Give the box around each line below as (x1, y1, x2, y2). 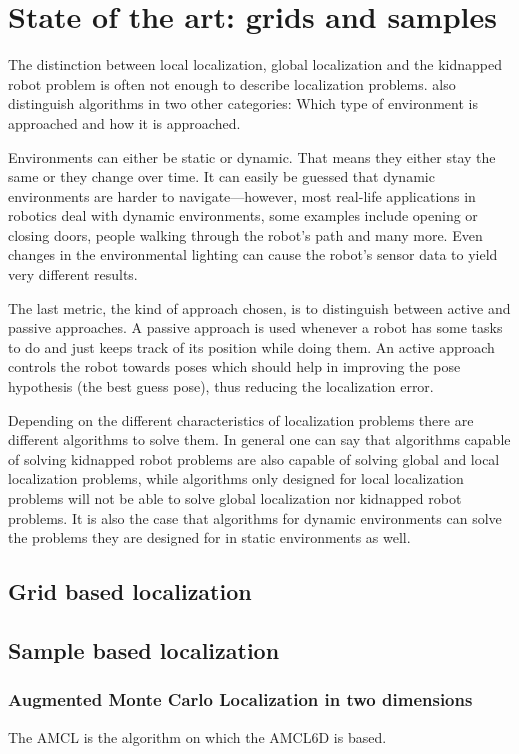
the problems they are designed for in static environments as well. (8, 527, 411, 548)
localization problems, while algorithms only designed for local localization (8, 468, 464, 489)
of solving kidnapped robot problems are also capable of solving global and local (8, 448, 500, 469)
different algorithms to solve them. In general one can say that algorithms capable (8, 429, 511, 450)
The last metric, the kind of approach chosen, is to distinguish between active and (8, 297, 511, 318)
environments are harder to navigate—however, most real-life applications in (8, 185, 476, 206)
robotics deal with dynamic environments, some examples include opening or (8, 205, 478, 226)
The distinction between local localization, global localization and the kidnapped (8, 54, 503, 75)
